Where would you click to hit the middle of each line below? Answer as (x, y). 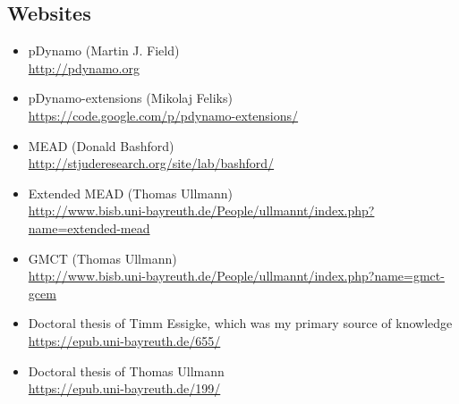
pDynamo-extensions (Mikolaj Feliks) (130, 98)
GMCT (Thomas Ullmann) (102, 258)
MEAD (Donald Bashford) (101, 145)
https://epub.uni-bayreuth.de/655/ (124, 340)
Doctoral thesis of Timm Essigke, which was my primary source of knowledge (240, 323)
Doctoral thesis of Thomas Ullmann (126, 370)
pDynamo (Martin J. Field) (104, 50)
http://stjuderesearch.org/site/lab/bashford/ (151, 163)
